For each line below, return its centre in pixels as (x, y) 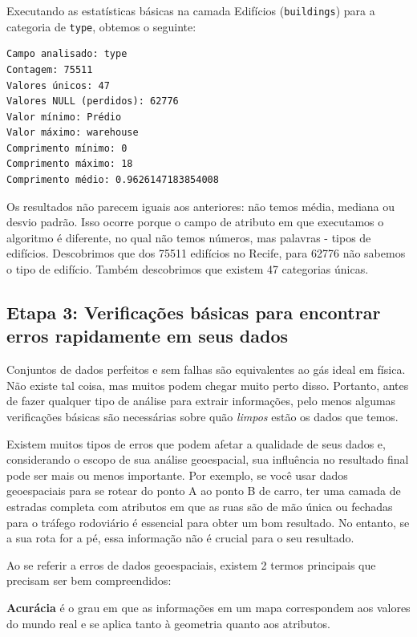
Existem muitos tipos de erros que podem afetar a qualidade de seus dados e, (196, 443)
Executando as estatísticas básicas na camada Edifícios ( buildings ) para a (191, 10)
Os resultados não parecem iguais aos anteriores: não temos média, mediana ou (201, 206)
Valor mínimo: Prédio (64, 117)
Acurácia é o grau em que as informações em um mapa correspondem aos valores (208, 607)
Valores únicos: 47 (58, 85)
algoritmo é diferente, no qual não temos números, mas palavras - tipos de (189, 237)
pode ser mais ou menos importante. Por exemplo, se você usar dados (177, 475)
